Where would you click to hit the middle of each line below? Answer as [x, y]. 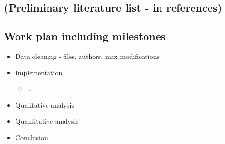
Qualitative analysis [45, 105]
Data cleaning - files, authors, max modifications [87, 56]
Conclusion [32, 137]
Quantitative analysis [47, 121]
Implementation [39, 72]
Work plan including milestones [85, 36]
